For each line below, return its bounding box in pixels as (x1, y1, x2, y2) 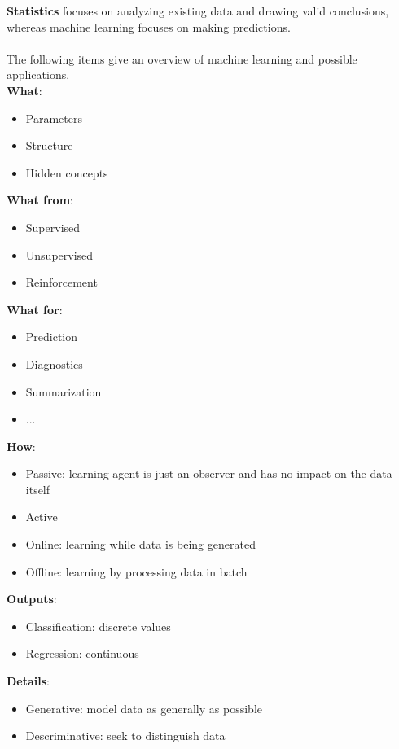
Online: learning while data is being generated (25, 536, 256, 553)
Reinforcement (25, 274, 98, 291)
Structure (25, 137, 73, 154)
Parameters (25, 109, 82, 126)
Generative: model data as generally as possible (25, 699, 262, 716)
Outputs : (7, 590, 57, 607)
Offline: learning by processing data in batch (25, 563, 248, 580)
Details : (7, 672, 50, 690)
